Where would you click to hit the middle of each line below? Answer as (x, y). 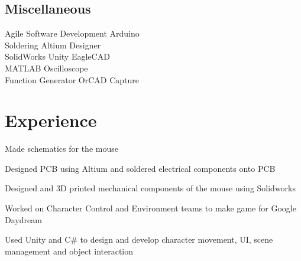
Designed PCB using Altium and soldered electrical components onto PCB (140, 168)
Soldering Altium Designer (53, 45)
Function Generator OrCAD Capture (72, 79)
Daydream (23, 219)
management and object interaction (69, 251)
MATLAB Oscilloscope (46, 68)
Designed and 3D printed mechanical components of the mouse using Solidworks (150, 188)
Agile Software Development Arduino (72, 33)
